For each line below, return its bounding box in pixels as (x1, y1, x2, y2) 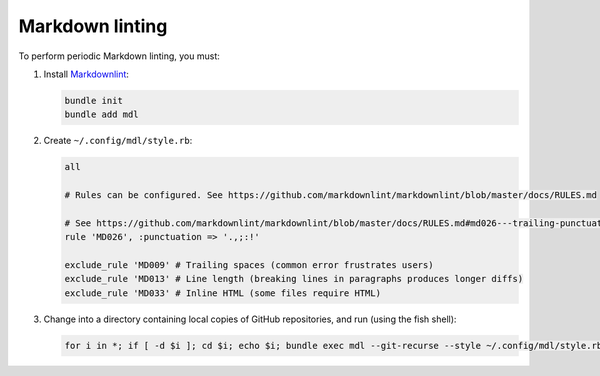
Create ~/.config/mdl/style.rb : (43, 135, 193, 147)
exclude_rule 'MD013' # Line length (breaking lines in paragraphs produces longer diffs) (64, 273, 524, 285)
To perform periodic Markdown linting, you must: (18, 50, 220, 62)
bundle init (64, 95, 124, 106)
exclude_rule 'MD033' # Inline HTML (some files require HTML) (64, 287, 382, 299)
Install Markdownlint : (43, 68, 130, 80)
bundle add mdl (64, 109, 139, 120)
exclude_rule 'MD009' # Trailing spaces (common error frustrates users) (64, 260, 434, 271)
